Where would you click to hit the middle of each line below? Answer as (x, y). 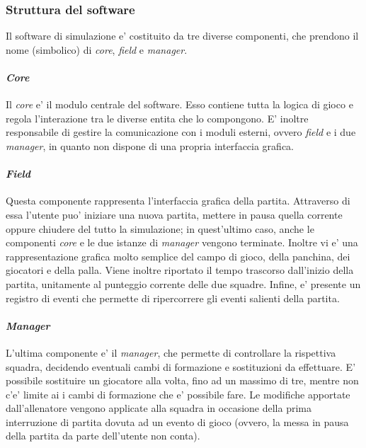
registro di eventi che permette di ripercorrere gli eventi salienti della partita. (173, 298)
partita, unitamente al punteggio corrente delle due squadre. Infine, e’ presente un (183, 283)
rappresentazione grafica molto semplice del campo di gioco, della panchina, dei (178, 256)
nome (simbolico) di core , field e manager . (97, 49)
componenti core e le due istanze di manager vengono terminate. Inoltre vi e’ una (182, 242)
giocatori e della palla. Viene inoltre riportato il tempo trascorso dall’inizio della (180, 270)
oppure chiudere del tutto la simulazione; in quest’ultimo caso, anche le (160, 228)
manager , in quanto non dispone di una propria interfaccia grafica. (150, 145)
